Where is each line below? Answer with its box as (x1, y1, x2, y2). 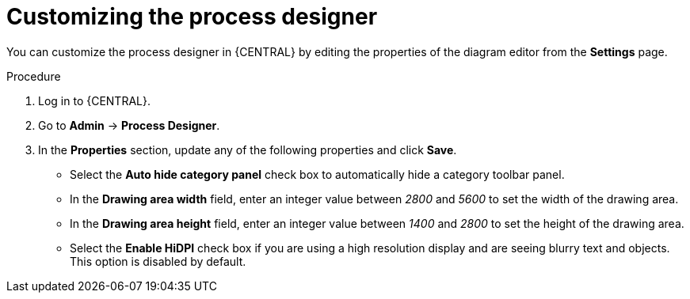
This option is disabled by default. (70, 254, 246, 268)
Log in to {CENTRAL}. (38, 93, 151, 108)
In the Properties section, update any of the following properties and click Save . (38, 142, 457, 157)
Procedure (6, 69, 61, 83)
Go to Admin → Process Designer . (38, 118, 220, 132)
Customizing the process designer (6, 3, 378, 30)
